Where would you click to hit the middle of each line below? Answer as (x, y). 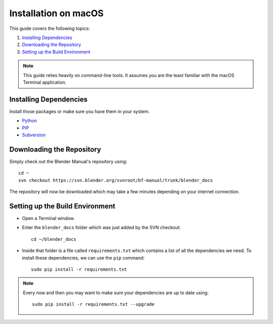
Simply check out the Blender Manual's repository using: (68, 161)
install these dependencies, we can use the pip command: (83, 258)
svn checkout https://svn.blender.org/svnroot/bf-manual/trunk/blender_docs (116, 180)
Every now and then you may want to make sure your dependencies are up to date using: (116, 293)
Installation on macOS (56, 13)
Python (30, 121)
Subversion (34, 135)
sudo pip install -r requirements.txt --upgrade (93, 304)
